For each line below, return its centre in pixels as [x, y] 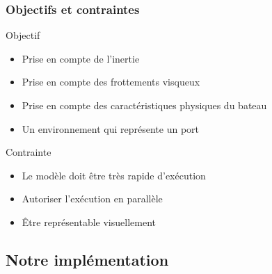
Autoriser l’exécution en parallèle [92, 199]
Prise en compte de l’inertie [81, 58]
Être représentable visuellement [89, 221]
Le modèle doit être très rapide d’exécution [114, 175]
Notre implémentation [87, 259]
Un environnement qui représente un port [110, 128]
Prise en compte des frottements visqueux [111, 82]
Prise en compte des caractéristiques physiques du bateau [144, 105]
